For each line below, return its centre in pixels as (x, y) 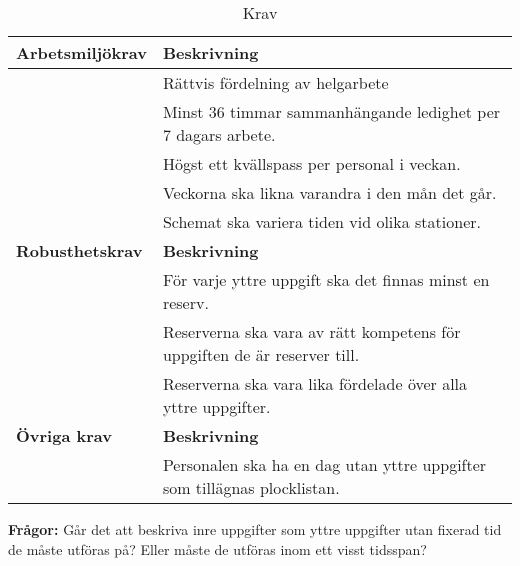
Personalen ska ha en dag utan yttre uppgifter (324, 464)
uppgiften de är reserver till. (261, 354)
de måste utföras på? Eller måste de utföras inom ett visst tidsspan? (217, 548)
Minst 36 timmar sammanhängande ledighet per (331, 111)
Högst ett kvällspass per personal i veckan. (311, 163)
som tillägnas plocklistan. (251, 487)
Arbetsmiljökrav (81, 52)
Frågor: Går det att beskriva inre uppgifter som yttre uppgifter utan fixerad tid (255, 529)
